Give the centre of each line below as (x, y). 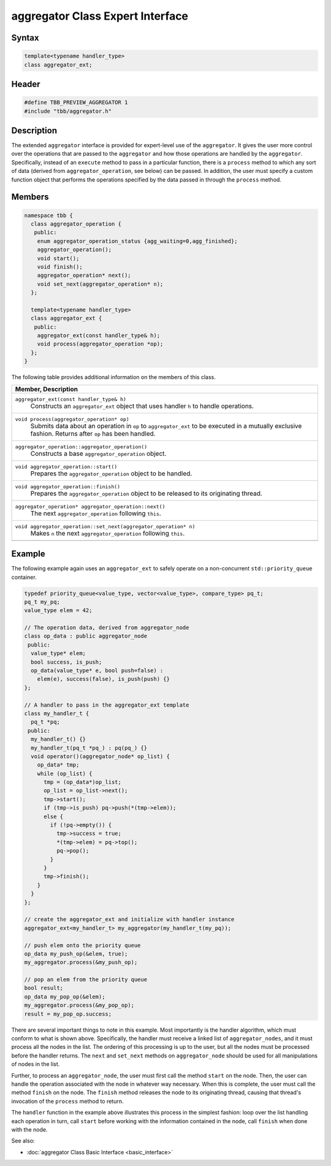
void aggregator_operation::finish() (68, 487)
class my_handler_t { (57, 713)
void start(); (58, 258)
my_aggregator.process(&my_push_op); (81, 962)
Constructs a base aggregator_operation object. (98, 453)
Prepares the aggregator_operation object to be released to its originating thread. (146, 493)
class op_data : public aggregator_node (86, 636)
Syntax (25, 38)
